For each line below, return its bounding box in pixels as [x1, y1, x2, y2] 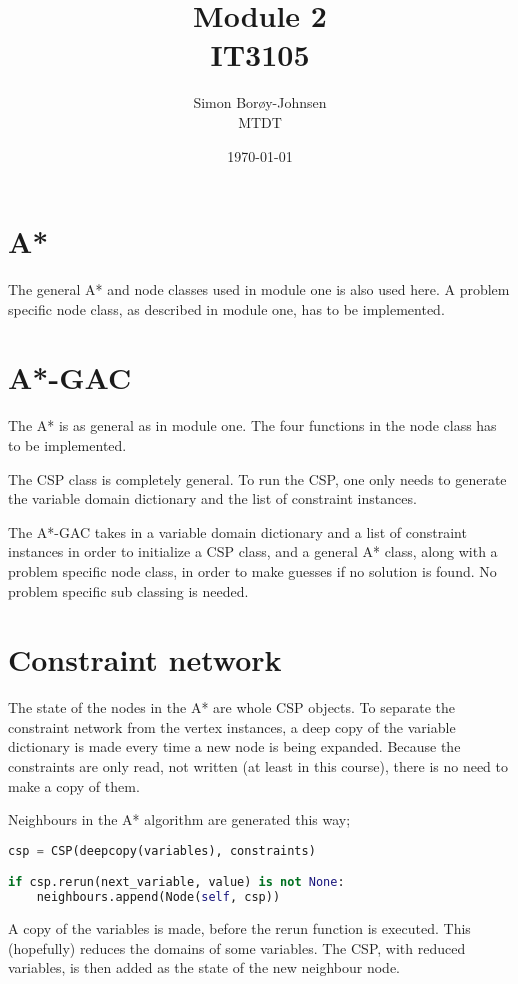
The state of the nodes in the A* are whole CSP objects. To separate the [8, 697, 455, 718]
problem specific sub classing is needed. [8, 580, 249, 601]
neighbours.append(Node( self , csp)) [36, 890, 281, 905]
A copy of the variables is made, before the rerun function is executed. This [8, 918, 471, 939]
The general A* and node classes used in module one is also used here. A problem [8, 279, 510, 300]
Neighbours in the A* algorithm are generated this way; [8, 809, 351, 830]
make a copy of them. [8, 775, 140, 796]
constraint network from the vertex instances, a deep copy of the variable [8, 716, 456, 737]
